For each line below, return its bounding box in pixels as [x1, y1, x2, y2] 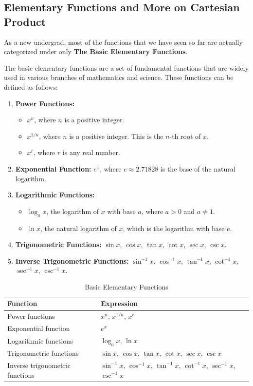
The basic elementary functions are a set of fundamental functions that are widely [4, 62, 249, 73]
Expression [100, 298, 138, 309]
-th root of [169, 131, 201, 141]
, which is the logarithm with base [123, 223, 225, 233]
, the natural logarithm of [40, 223, 117, 233]
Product [4, 14, 46, 29]
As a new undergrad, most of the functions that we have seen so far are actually [4, 37, 243, 47]
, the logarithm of [46, 206, 99, 216]
